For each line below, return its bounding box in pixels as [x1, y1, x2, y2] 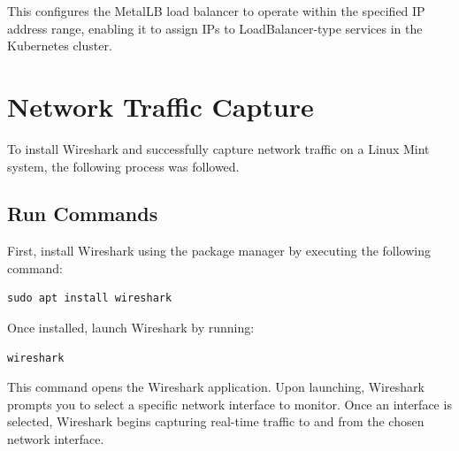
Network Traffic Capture [7, 88, 314, 124]
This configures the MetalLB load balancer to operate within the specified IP [7, 2, 425, 19]
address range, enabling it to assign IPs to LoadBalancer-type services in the [7, 19, 423, 37]
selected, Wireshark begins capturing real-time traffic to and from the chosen [7, 412, 425, 431]
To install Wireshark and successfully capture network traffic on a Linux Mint [7, 139, 430, 157]
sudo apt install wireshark [7, 292, 172, 305]
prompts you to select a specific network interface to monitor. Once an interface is [7, 394, 452, 413]
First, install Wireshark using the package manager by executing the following [7, 241, 432, 260]
